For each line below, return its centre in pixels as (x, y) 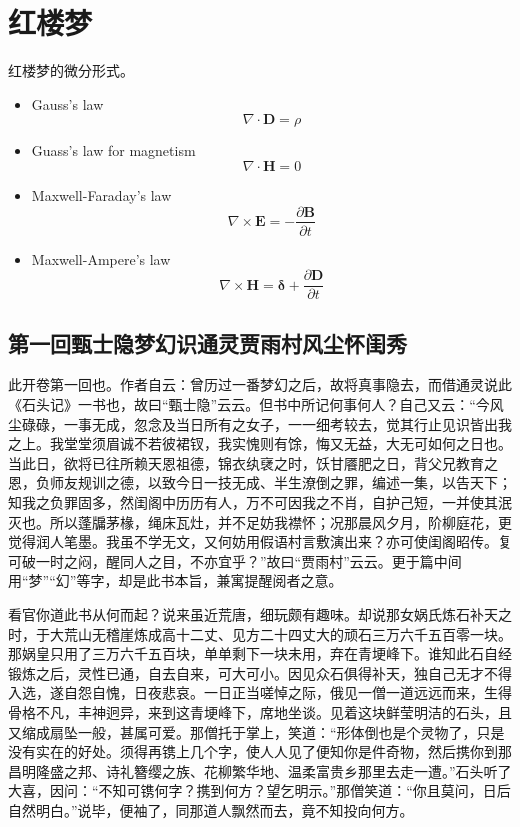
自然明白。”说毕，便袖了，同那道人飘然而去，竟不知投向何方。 (211, 809)
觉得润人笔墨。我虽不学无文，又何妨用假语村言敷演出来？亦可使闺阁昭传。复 (260, 541)
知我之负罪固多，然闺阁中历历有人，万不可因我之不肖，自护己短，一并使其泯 (260, 501)
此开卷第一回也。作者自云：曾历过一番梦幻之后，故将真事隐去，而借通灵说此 (260, 384)
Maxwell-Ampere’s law (101, 258)
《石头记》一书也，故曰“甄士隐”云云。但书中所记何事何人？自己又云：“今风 (256, 404)
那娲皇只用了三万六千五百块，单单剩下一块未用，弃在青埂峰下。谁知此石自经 (260, 653)
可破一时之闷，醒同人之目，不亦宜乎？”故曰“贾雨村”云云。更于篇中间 (235, 560)
